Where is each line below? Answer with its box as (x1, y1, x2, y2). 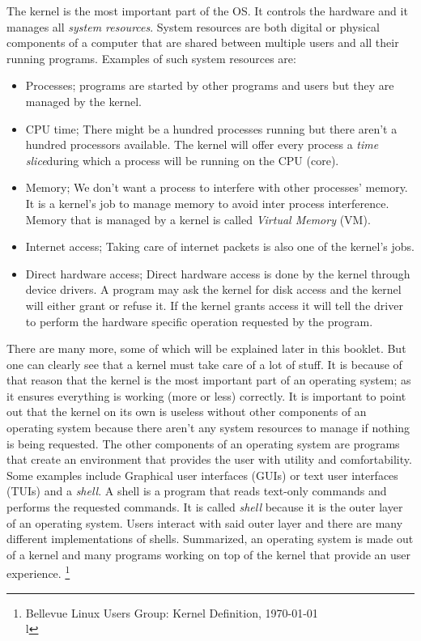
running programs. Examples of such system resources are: (6, 49, 296, 66)
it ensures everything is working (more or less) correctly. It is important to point (6, 387, 406, 404)
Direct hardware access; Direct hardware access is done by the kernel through (25, 265, 410, 282)
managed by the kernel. (25, 92, 142, 109)
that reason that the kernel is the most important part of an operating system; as (6, 371, 411, 388)
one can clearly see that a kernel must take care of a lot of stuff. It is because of (6, 355, 402, 372)
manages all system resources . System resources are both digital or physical (6, 18, 380, 35)
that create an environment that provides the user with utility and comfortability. (6, 451, 412, 468)
